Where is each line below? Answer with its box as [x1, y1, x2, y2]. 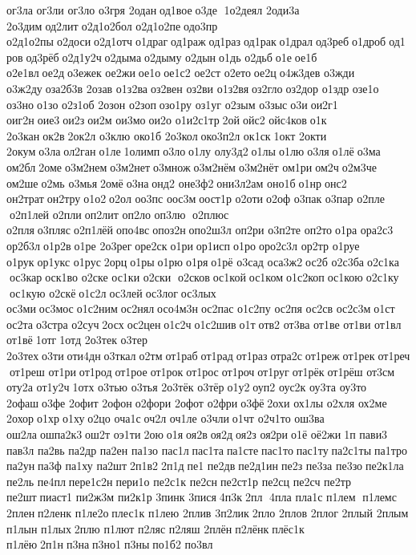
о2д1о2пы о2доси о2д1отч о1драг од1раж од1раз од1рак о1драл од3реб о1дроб [6, 33, 386, 50]
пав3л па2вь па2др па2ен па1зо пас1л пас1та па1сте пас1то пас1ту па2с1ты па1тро [6, 441, 407, 458]
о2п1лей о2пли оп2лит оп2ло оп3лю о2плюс [9, 205, 229, 222]
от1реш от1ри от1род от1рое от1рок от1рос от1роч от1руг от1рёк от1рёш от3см [9, 363, 395, 379]
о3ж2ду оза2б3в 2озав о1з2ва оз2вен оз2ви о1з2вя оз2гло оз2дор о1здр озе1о [6, 79, 379, 96]
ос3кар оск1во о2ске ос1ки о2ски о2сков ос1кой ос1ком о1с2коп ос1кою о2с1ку [9, 269, 399, 286]
